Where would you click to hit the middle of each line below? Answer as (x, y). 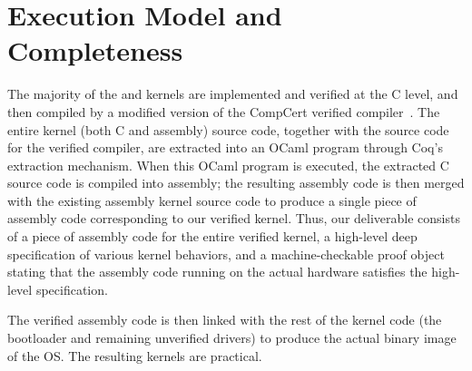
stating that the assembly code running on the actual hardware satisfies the (217, 272)
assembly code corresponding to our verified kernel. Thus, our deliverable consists (234, 218)
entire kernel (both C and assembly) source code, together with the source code (228, 129)
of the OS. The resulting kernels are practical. (135, 355)
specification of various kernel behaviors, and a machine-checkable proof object (226, 254)
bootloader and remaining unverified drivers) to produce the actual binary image (232, 338)
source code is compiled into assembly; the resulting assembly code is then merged (236, 183)
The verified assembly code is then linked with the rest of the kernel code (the (225, 320)
